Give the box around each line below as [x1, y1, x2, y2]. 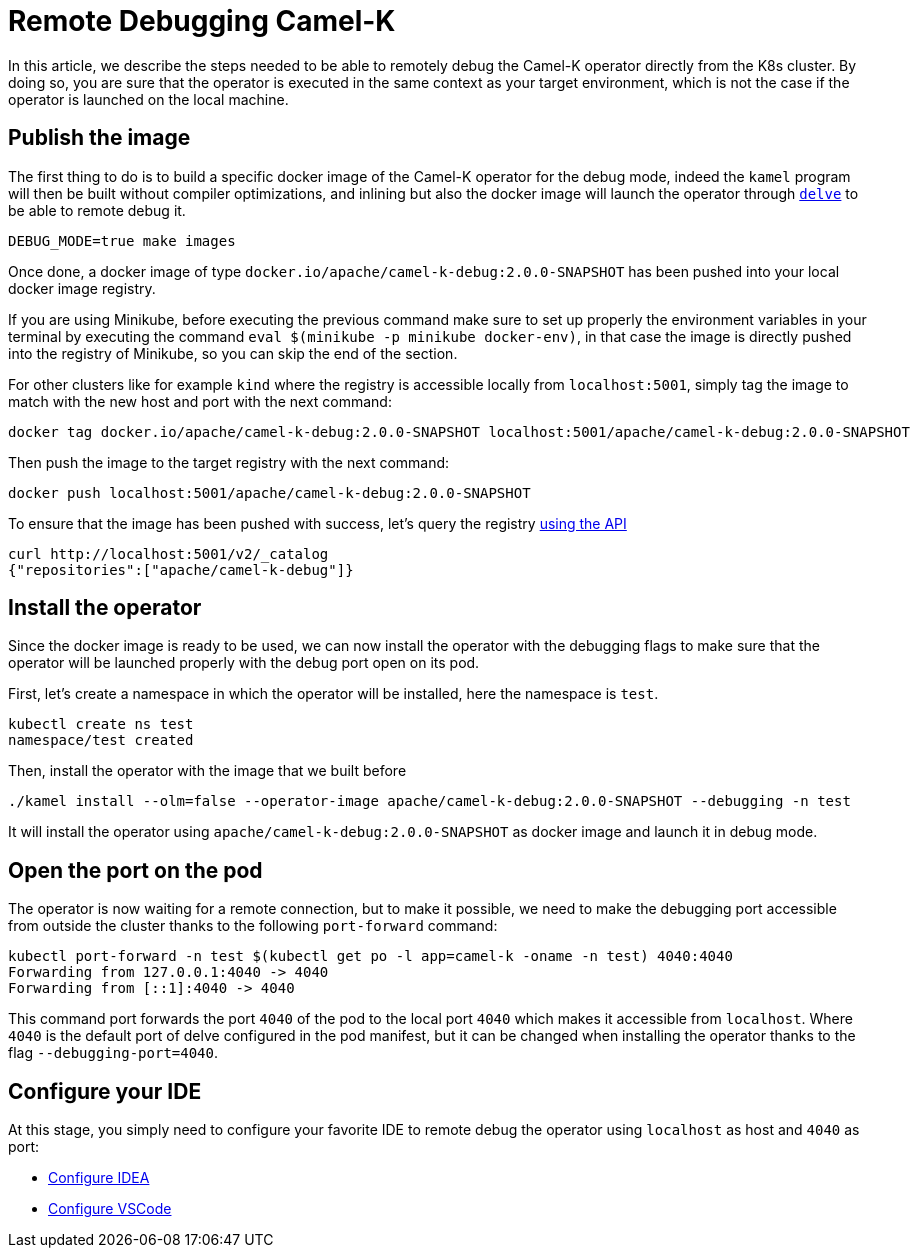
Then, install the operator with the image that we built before [8, 762, 407, 780]
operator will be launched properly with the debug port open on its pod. [8, 654, 480, 672]
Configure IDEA [48, 1169, 150, 1187]
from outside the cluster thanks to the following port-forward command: [8, 917, 498, 935]
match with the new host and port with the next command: [8, 392, 392, 410]
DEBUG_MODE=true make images [8, 232, 236, 249]
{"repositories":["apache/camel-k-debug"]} [8, 561, 354, 578]
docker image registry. [8, 279, 156, 297]
